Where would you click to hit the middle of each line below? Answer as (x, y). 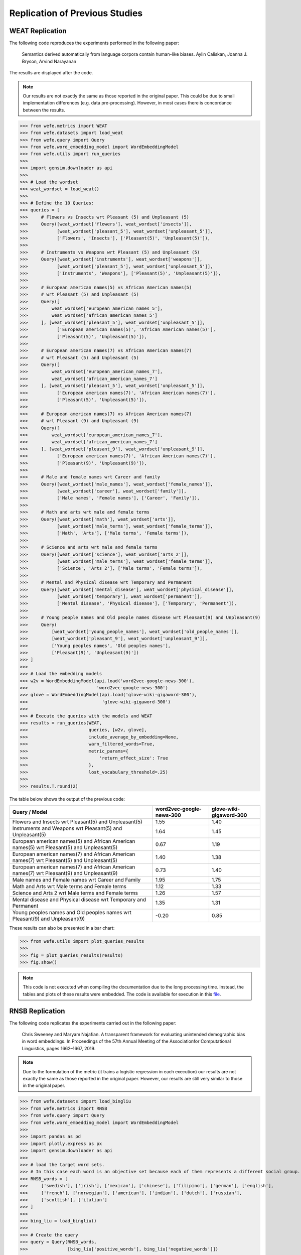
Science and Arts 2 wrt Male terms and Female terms (75, 893)
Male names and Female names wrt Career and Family (77, 880)
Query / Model (30, 812)
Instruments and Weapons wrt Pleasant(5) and (67, 828)
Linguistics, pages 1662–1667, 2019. (59, 1048)
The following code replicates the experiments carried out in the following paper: (93, 1023)
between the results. (44, 110)
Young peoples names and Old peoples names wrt (72, 912)
